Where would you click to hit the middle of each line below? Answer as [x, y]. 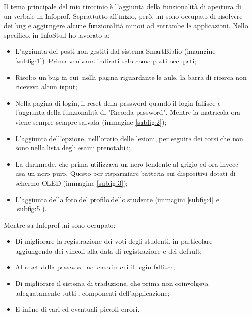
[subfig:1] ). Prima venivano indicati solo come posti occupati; [106, 60]
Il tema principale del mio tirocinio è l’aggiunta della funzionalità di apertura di [123, 6]
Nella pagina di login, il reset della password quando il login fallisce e [118, 103]
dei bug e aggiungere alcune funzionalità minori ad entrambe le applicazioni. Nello [126, 25]
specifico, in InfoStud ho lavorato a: [57, 35]
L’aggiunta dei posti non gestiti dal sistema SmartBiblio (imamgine [115, 51]
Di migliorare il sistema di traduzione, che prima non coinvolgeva [112, 283]
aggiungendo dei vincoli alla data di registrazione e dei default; [109, 250]
